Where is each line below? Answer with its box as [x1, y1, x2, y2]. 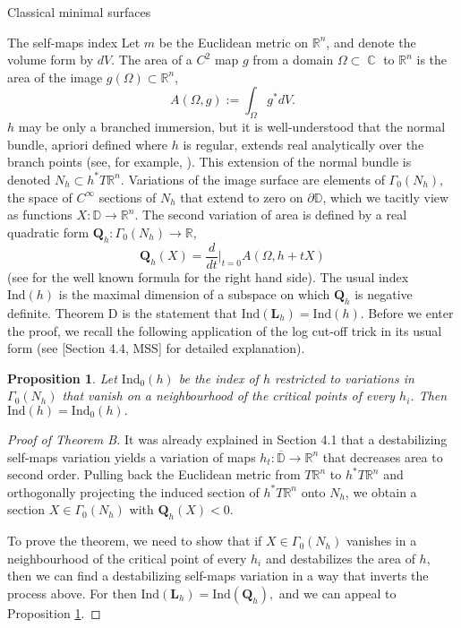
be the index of [178, 368, 259, 387]
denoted [7, 169, 51, 188]
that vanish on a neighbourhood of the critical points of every [62, 386, 396, 405]
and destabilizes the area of [265, 548, 415, 567]
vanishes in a [346, 531, 417, 550]
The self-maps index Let [7, 32, 141, 51]
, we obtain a [345, 482, 417, 501]
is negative [354, 285, 413, 304]
